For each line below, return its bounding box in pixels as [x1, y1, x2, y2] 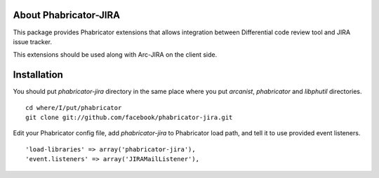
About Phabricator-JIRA [13, 9, 121, 21]
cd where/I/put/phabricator [25, 104, 122, 111]
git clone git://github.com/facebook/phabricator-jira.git [25, 113, 233, 121]
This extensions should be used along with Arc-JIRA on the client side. [13, 50, 218, 59]
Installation [13, 69, 63, 81]
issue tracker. [13, 37, 53, 46]
